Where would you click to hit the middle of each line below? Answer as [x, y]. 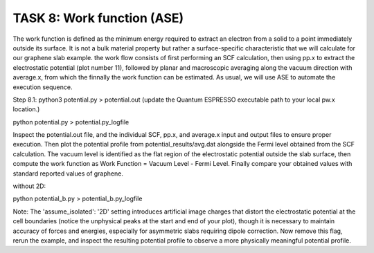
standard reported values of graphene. [68, 174]
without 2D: [29, 186]
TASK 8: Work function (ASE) [98, 18]
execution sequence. [43, 87]
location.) [26, 109]
